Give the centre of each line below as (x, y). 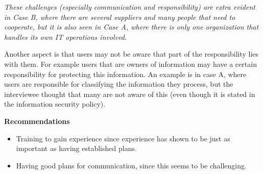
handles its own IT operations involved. (66, 36)
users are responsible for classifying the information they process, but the (119, 84)
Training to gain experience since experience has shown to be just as (123, 138)
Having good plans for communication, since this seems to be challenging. (131, 165)
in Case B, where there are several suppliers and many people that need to (120, 17)
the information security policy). (55, 104)
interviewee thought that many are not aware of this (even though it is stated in (130, 94)
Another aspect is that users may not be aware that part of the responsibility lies (131, 54)
